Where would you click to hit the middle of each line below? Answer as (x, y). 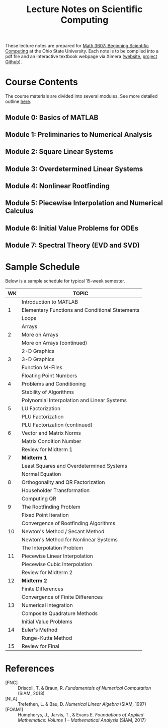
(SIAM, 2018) (31, 693)
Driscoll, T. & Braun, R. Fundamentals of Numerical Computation (85, 688)
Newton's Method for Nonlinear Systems (70, 540)
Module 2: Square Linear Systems (59, 152)
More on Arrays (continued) (55, 343)
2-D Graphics (38, 351)
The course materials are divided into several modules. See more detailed (81, 96)
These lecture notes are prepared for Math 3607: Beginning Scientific (77, 46)
